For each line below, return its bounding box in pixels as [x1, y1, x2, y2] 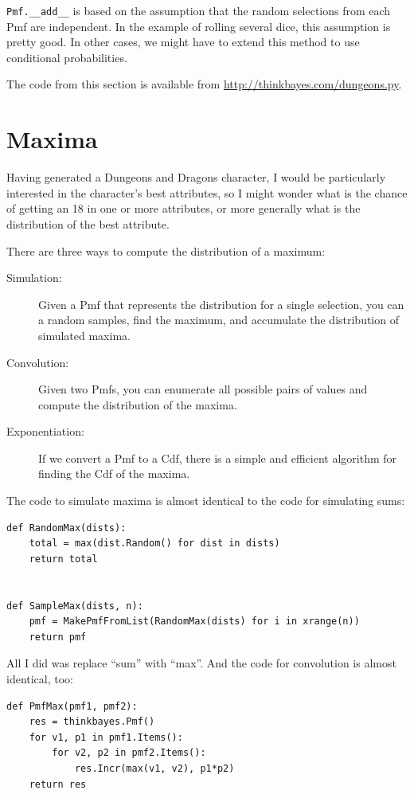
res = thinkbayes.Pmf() [29, 716, 155, 728]
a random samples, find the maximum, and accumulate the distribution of [38, 311, 399, 328]
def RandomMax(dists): [6, 522, 127, 534]
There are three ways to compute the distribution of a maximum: [6, 242, 326, 259]
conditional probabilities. [6, 49, 127, 65]
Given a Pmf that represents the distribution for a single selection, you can [38, 295, 404, 312]
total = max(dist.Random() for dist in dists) [29, 538, 280, 550]
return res [29, 778, 87, 790]
